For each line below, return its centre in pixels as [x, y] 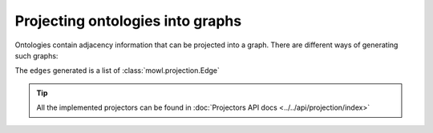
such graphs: [36, 55]
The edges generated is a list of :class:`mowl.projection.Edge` [117, 71]
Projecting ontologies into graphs [128, 21]
